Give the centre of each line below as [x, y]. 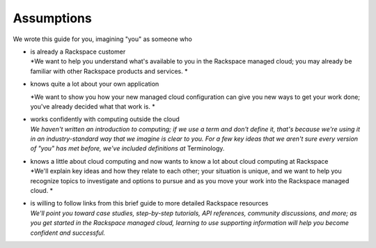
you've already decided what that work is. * [93, 106]
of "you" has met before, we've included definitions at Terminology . [128, 148]
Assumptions [52, 18]
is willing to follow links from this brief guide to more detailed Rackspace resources [149, 203]
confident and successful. [68, 233]
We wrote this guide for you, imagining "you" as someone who [103, 39]
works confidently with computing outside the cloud [105, 119]
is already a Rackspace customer [78, 52]
